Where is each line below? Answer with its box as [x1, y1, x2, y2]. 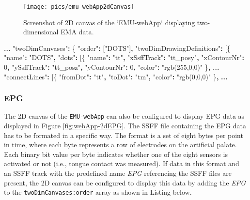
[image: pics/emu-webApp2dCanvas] [23, 3, 135, 10]
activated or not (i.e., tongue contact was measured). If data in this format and [4, 158, 239, 169]
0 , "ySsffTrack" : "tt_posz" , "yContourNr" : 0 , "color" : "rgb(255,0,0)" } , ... [4, 62, 219, 72]
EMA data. [61, 27, 94, 37]
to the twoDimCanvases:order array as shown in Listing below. [4, 187, 192, 197]
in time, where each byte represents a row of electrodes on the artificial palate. [4, 139, 237, 150]
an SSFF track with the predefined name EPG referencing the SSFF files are [4, 168, 232, 178]
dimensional [23, 27, 59, 37]
